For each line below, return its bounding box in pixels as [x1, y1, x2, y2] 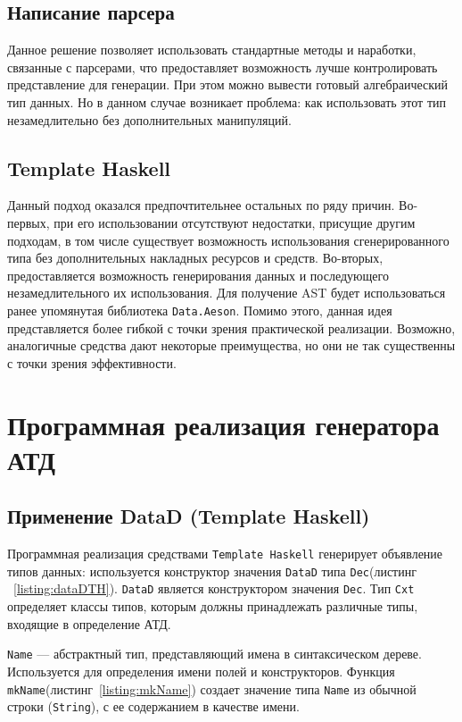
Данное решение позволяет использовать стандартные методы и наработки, [7, 40, 417, 59]
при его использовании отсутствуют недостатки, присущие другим [54, 213, 416, 231]
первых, [7, 213, 50, 231]
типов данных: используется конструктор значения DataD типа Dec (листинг [7, 561, 417, 580]
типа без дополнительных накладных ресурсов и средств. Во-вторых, [7, 248, 384, 267]
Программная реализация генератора [7, 406, 440, 442]
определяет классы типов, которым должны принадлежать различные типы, [7, 597, 418, 616]
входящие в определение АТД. [7, 614, 171, 633]
